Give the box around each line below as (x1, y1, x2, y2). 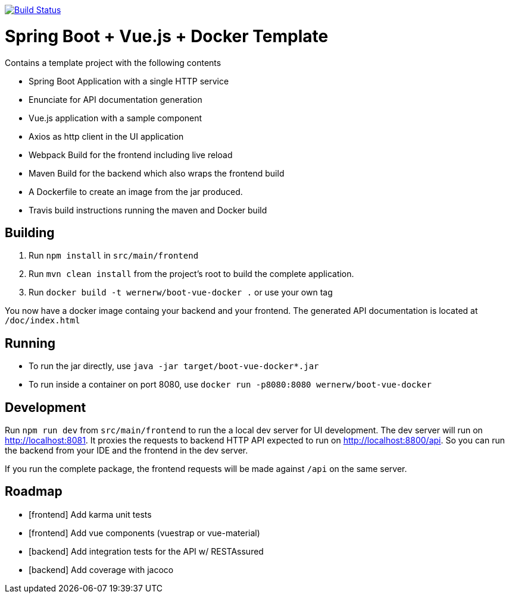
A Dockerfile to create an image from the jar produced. (29, 186, 243, 197)
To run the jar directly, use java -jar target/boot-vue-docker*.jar (29, 361, 319, 372)
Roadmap (5, 484, 63, 499)
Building (5, 225, 55, 240)
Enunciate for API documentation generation (29, 94, 202, 105)
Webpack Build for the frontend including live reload (29, 149, 233, 160)
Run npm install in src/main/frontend (29, 250, 199, 261)
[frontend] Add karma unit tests (29, 509, 152, 520)
